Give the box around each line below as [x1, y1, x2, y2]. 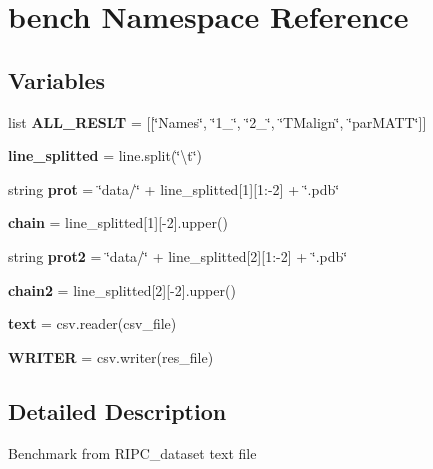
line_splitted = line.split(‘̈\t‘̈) [8, 145, 203, 166]
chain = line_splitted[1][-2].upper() [8, 212, 228, 233]
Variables [8, 64, 106, 95]
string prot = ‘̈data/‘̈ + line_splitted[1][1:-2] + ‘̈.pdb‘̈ [8, 178, 340, 199]
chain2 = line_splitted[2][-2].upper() [8, 279, 236, 300]
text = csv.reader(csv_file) [8, 313, 177, 334]
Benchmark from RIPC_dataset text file [8, 442, 257, 463]
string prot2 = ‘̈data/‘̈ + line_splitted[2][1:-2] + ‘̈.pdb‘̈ [8, 245, 348, 266]
